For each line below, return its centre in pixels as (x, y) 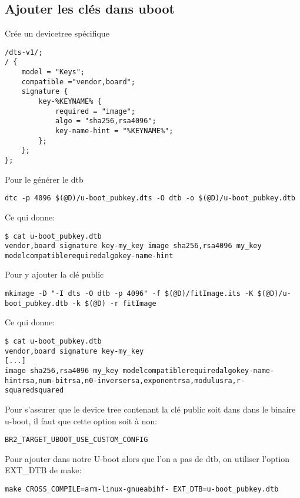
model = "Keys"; (53, 72)
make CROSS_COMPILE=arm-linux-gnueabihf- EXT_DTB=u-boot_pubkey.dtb (142, 489)
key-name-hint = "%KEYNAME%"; (114, 131)
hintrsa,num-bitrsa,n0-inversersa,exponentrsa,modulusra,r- (125, 380)
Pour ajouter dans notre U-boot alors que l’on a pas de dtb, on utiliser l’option (147, 458)
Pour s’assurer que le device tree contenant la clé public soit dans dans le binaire (150, 409)
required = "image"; (95, 111)
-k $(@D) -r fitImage (114, 303)
